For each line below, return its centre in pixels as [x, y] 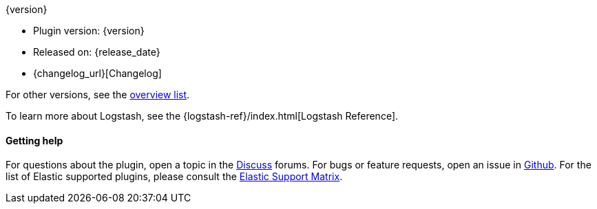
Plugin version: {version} [89, 31]
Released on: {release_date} [97, 52]
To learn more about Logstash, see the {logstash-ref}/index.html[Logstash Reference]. [202, 116]
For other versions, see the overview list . [98, 95]
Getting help [34, 140]
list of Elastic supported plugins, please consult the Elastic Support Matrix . [174, 177]
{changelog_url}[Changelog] [97, 73]
